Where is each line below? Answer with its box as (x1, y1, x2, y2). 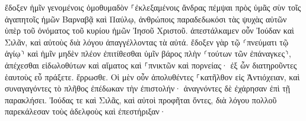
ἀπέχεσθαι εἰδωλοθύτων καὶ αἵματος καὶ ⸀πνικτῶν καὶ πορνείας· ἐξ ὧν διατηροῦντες (5, 58, 297, 71)
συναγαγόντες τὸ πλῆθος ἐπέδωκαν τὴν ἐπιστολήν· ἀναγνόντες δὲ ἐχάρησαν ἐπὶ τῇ (5, 82, 291, 94)
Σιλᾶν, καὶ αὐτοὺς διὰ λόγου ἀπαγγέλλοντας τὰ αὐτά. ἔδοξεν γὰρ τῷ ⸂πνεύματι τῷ (5, 35, 289, 48)
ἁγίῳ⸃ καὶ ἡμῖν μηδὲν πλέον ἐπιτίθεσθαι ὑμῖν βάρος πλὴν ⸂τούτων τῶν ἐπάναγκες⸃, (5, 47, 291, 60)
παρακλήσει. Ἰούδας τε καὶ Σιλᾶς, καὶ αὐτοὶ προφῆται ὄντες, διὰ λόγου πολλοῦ (5, 93, 277, 106)
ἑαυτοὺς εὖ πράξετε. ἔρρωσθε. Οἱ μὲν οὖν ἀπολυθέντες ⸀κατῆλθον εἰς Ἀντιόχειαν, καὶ (5, 70, 300, 83)
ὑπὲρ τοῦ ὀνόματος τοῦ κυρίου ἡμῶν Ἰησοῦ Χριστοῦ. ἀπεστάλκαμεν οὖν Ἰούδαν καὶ (5, 24, 294, 37)
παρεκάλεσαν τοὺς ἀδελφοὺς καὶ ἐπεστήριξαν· (5, 105, 166, 117)
